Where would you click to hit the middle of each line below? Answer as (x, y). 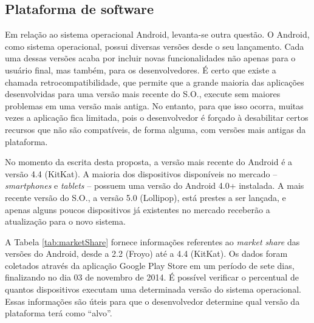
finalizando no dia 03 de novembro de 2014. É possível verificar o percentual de (152, 277)
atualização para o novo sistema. (65, 221)
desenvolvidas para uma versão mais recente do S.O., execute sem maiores (143, 94)
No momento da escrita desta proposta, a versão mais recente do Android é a (149, 162)
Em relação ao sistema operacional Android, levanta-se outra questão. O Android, (157, 34)
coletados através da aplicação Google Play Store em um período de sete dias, (150, 265)
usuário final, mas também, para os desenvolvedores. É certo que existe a (141, 70)
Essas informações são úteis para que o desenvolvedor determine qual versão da (152, 301)
